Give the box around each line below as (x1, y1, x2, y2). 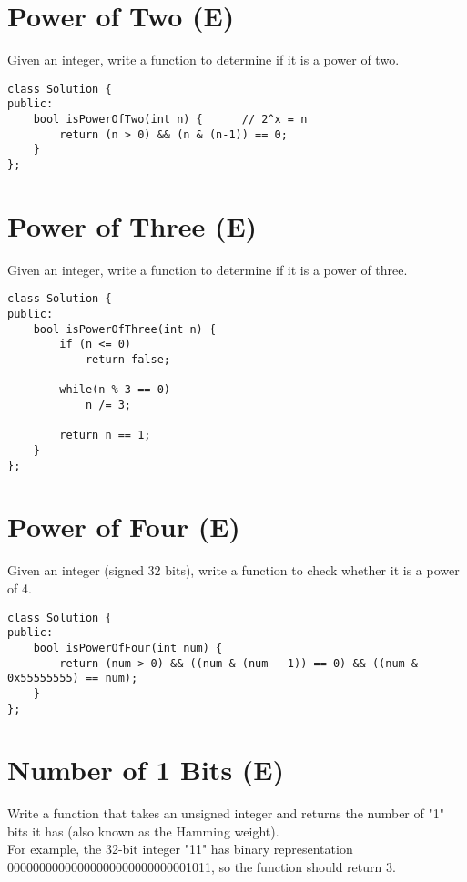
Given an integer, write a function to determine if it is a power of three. (7, 259, 408, 279)
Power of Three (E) (7, 207, 258, 244)
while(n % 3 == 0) (59, 383, 170, 397)
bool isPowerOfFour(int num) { (33, 641, 223, 654)
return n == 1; (59, 429, 151, 442)
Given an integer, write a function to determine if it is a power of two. (7, 50, 400, 69)
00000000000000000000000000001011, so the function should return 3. (7, 857, 396, 877)
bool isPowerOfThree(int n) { (33, 322, 217, 336)
